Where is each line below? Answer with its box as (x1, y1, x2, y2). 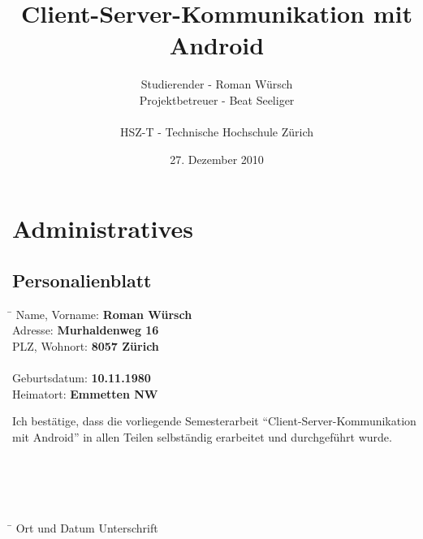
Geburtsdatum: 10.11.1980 (12, 369, 151, 386)
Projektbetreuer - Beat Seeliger (139, 91, 295, 108)
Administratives (12, 212, 194, 245)
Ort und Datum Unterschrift (15, 519, 158, 536)
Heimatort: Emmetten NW (12, 385, 158, 402)
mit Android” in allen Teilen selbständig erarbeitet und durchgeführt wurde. (12, 428, 392, 445)
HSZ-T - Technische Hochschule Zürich (119, 123, 314, 140)
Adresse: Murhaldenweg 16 (12, 321, 159, 338)
